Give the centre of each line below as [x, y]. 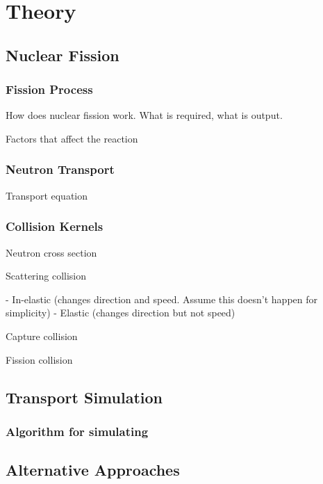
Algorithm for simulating [77, 431]
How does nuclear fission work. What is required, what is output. [144, 115]
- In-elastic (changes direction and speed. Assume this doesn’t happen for [161, 299]
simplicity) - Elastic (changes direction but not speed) [121, 313]
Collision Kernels [55, 226]
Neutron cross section [51, 252]
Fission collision [39, 359]
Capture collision [42, 336]
